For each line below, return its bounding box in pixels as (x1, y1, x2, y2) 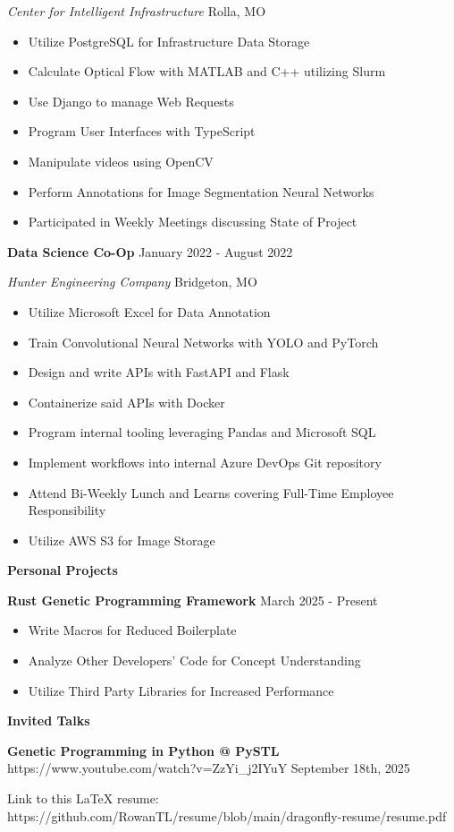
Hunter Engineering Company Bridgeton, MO (7, 272, 257, 291)
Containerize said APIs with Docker (28, 392, 225, 411)
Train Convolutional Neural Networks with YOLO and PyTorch (28, 332, 379, 351)
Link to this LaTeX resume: (7, 789, 159, 808)
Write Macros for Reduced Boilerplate (28, 621, 237, 639)
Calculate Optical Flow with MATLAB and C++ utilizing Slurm (28, 62, 386, 81)
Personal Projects (7, 561, 118, 579)
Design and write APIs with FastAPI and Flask (28, 363, 290, 382)
